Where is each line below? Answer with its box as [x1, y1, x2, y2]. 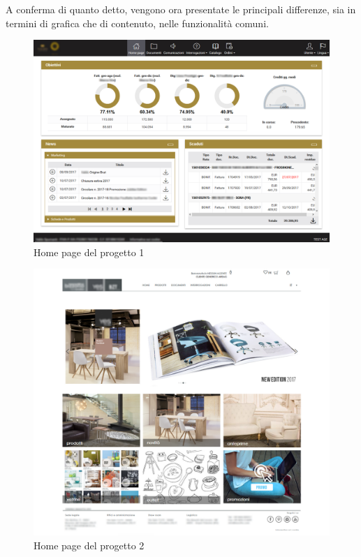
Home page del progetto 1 [34, 244, 145, 259]
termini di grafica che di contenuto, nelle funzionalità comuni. [6, 15, 269, 30]
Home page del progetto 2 [34, 537, 145, 552]
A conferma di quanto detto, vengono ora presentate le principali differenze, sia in [6, 2, 356, 16]
